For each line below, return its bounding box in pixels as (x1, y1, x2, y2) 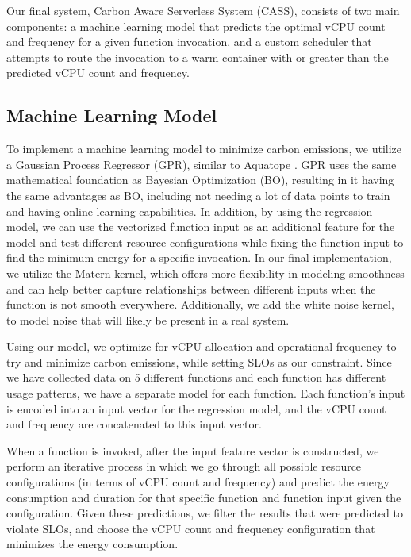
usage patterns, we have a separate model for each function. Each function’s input (6, 385, 405, 401)
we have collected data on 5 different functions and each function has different (6, 369, 386, 386)
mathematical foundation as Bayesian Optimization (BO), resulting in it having (6, 171, 394, 188)
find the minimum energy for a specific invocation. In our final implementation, (6, 249, 392, 266)
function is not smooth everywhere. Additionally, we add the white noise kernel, (6, 296, 394, 313)
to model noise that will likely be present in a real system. (6, 311, 290, 328)
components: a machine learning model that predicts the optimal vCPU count (6, 17, 386, 34)
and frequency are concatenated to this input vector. (6, 416, 262, 432)
